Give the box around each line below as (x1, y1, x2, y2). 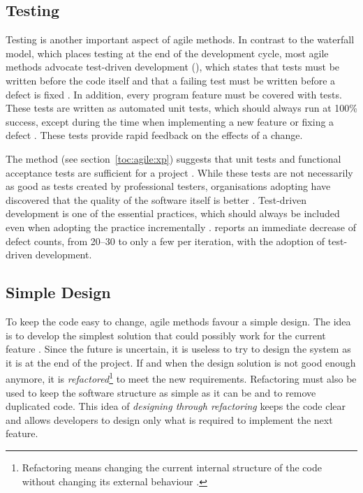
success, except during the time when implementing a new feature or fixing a (6, 114, 334, 128)
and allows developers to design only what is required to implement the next (6, 412, 333, 427)
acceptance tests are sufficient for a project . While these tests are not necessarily (6, 165, 353, 179)
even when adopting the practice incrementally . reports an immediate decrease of (6, 219, 356, 234)
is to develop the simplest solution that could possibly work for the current (6, 328, 326, 342)
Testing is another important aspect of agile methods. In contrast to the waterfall (6, 32, 355, 47)
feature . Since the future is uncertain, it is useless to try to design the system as (6, 341, 351, 356)
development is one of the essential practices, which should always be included (6, 206, 340, 221)
